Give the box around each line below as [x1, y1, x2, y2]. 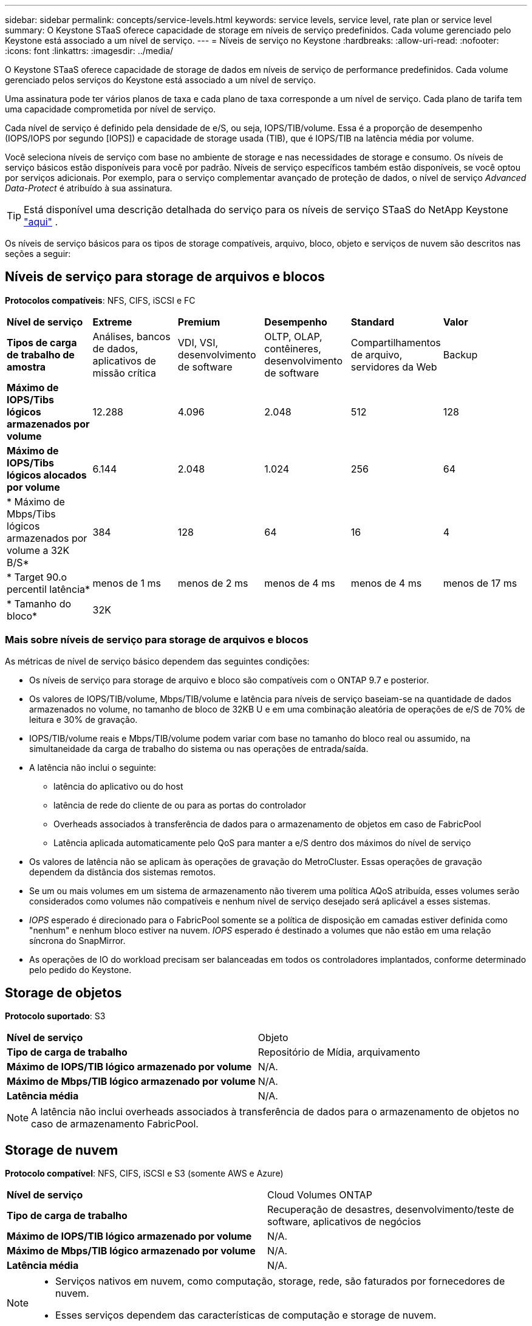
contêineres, [264, 342, 321, 355]
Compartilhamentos [350, 336, 441, 349]
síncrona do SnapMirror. [29, 935, 126, 946]
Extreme [92, 315, 132, 328]
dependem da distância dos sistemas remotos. [29, 866, 216, 877]
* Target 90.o [7, 570, 67, 583]
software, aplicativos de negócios [267, 1215, 421, 1228]
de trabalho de [7, 348, 75, 361]
